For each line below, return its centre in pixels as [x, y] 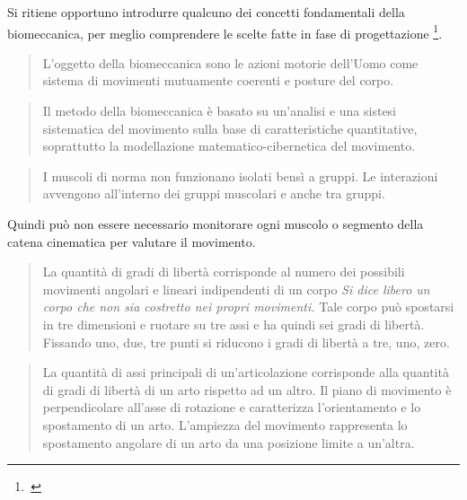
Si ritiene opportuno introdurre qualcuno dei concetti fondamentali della [206, 12]
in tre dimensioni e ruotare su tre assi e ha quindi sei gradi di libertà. [233, 324]
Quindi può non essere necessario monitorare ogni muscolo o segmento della [216, 224]
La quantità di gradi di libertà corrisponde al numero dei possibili [224, 272]
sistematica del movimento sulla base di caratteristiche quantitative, [230, 128]
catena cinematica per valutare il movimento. [132, 241]
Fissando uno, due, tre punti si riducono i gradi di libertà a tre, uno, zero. [246, 342]
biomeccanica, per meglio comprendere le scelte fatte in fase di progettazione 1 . [225, 31]
